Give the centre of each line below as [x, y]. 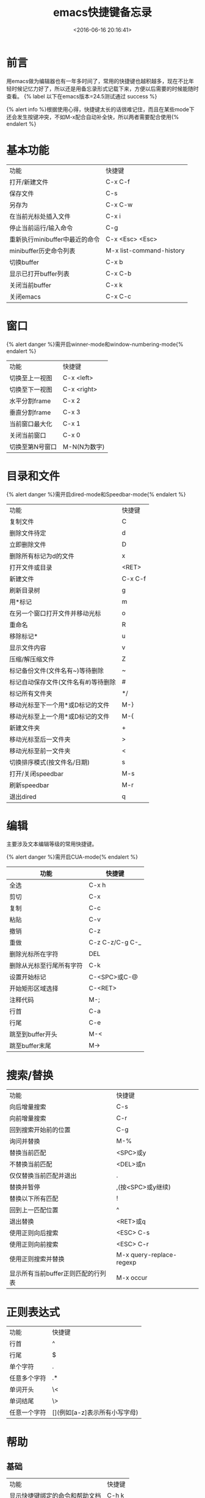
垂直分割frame [30, 412]
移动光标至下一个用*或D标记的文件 [59, 705]
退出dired [23, 796]
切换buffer [24, 262]
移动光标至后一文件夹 [40, 739]
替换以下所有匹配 [34, 1199]
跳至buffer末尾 [31, 1046]
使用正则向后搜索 [34, 1233]
